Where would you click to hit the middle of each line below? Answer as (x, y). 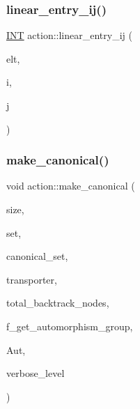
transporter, (32, 279)
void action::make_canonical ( (71, 186)
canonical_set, (37, 256)
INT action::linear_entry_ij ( (69, 35)
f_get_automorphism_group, (70, 326)
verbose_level (36, 373)
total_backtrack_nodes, (58, 303)
